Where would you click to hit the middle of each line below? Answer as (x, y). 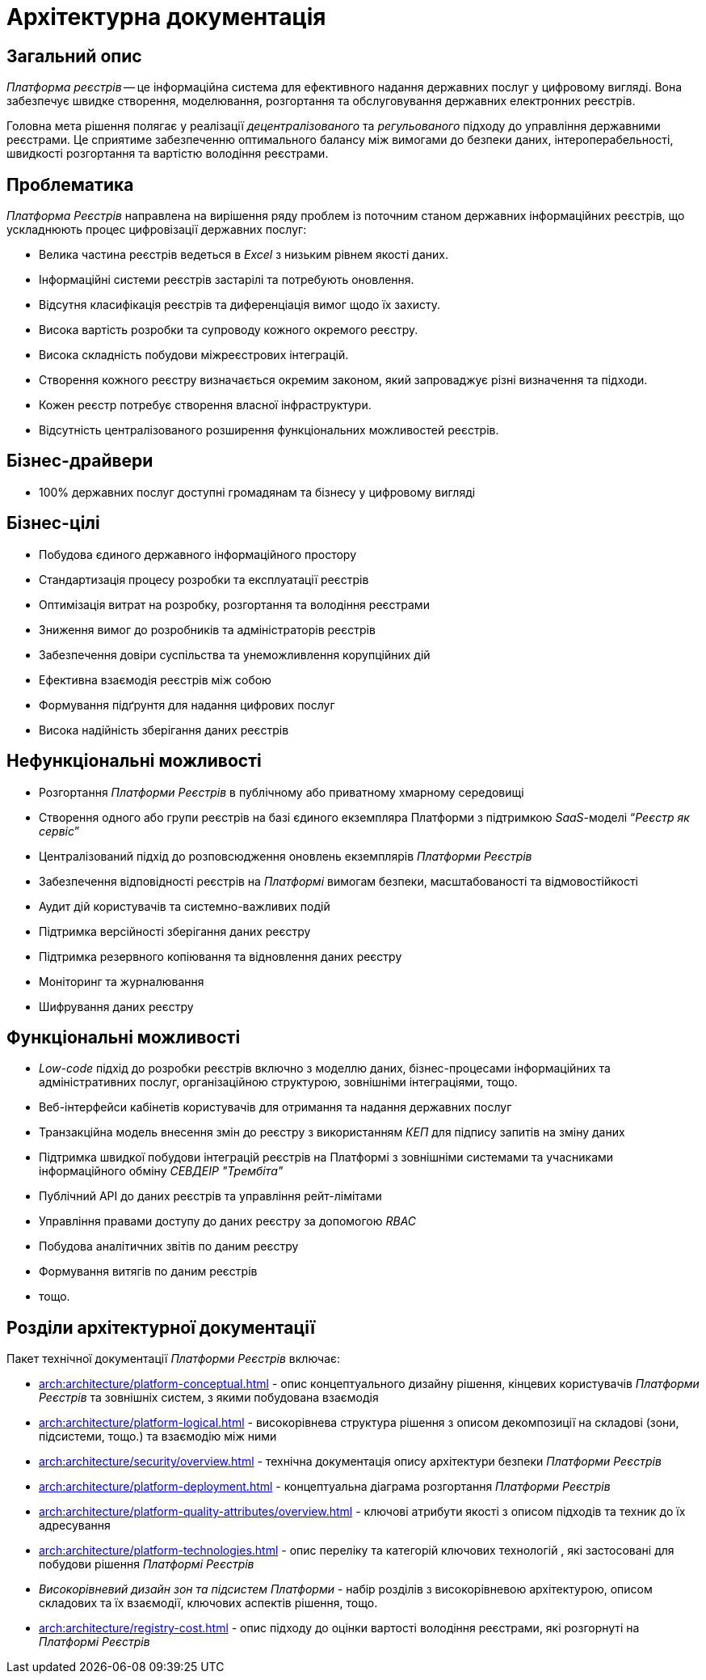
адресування (75, 1526)
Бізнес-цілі (53, 523)
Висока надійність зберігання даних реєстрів (164, 730)
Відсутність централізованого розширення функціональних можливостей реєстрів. (269, 430)
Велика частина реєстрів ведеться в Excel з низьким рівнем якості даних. (244, 255)
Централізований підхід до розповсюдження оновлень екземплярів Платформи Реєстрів (286, 856)
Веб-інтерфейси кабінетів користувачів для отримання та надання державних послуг (275, 1107)
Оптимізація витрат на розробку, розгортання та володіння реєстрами (234, 604)
